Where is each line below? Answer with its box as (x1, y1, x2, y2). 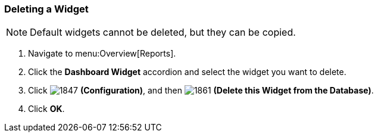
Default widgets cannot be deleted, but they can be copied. (30, 26, 296, 39)
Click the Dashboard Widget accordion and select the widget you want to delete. (28, 67, 346, 77)
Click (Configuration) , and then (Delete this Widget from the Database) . (28, 85, 374, 96)
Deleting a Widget (4, 3, 89, 15)
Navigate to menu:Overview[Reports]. (28, 48, 176, 59)
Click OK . (28, 104, 65, 114)
